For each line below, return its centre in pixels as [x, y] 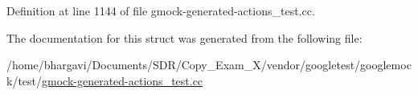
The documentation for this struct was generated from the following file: [184, 37]
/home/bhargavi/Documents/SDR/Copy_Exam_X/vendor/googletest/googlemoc [209, 65]
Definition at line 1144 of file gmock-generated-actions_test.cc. [161, 10]
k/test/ [25, 80]
